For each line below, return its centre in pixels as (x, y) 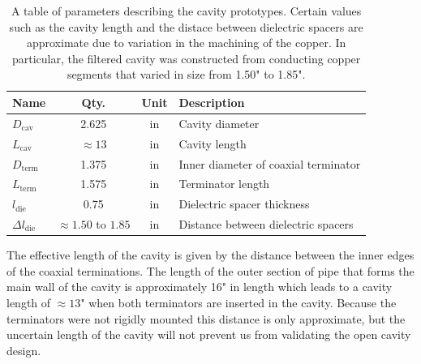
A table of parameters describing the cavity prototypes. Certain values (186, 11)
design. (24, 350)
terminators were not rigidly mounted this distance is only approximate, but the (206, 318)
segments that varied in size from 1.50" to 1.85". (186, 74)
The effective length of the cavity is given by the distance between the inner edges (210, 255)
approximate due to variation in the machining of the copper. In (186, 43)
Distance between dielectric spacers (266, 224)
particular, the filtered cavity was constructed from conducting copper (186, 58)
